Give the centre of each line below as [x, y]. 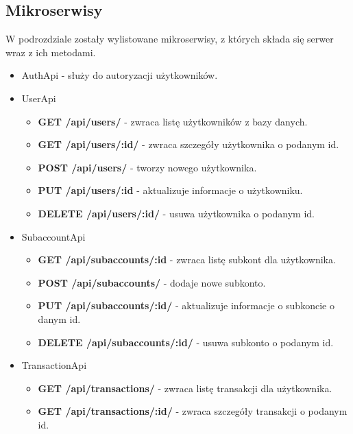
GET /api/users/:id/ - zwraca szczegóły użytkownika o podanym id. [188, 144]
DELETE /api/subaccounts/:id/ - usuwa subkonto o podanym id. [186, 342]
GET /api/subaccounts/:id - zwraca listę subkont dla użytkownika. [187, 260]
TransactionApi [54, 365]
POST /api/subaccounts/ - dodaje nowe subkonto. [152, 282]
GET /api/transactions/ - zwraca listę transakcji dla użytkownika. [185, 388]
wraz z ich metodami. [51, 52]
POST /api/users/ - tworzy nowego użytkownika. [147, 167]
